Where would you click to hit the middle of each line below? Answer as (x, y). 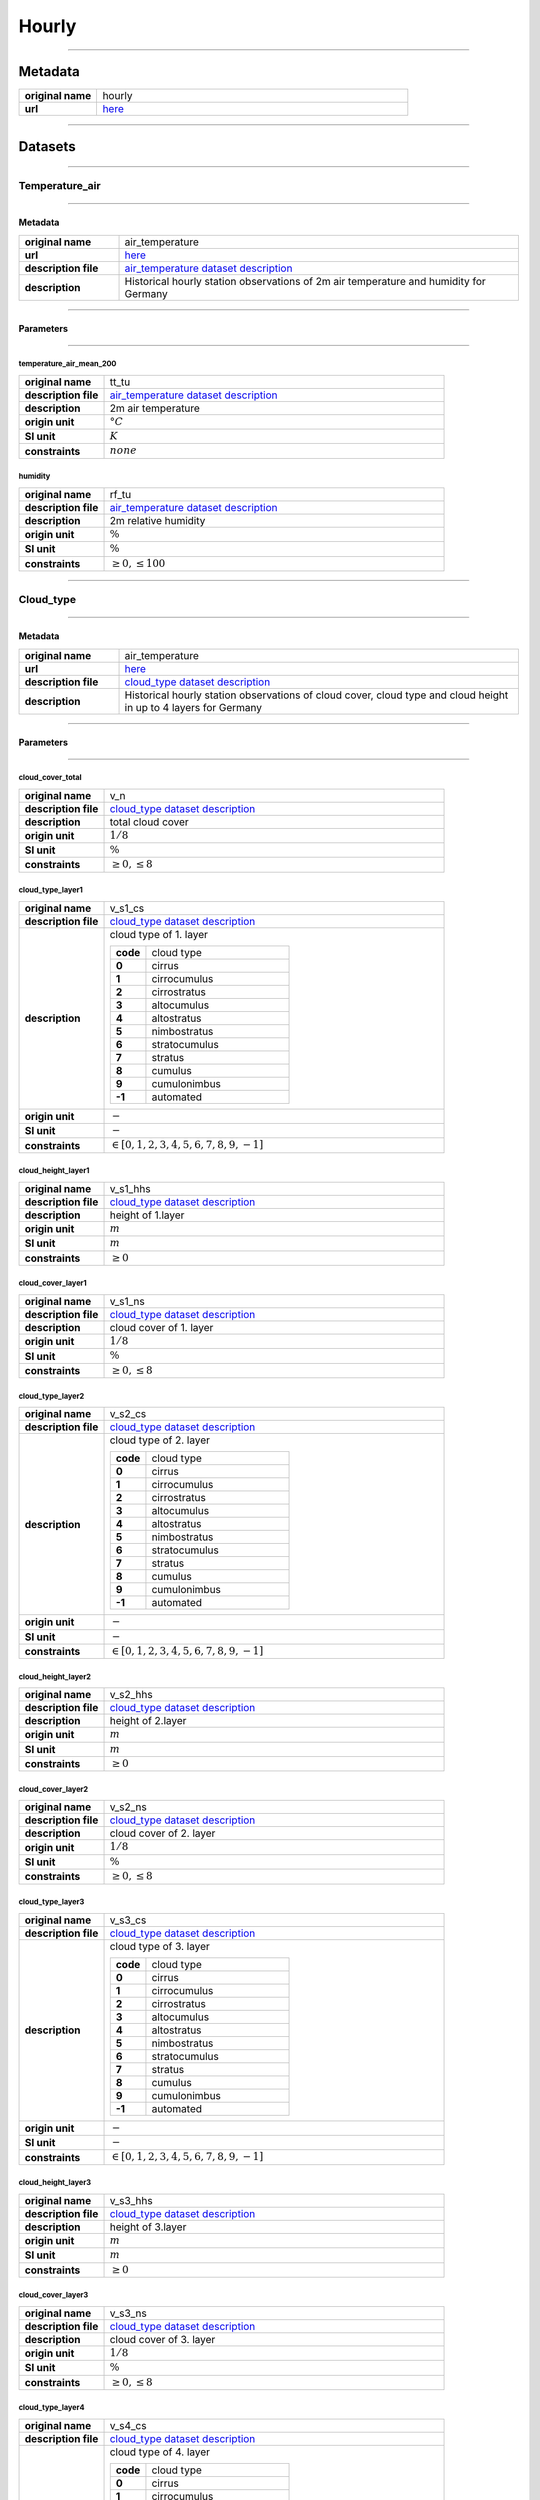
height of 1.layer (147, 1215)
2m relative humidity (157, 520)
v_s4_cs (128, 2426)
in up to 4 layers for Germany (193, 707)
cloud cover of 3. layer (162, 2339)
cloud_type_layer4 (51, 2408)
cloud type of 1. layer (159, 934)
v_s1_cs (127, 908)
